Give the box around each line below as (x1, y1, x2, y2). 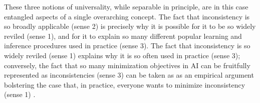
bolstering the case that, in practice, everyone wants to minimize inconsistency (4, 79, 245, 90)
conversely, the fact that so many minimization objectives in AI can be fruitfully (4, 60, 250, 70)
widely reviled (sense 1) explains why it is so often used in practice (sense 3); (4, 50, 240, 60)
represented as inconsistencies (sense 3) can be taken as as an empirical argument (4, 70, 254, 80)
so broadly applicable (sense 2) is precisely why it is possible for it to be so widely (4, 21, 256, 31)
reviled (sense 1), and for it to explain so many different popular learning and (4, 30, 242, 41)
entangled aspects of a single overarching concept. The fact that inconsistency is (4, 11, 250, 21)
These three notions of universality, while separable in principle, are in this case (4, 1, 248, 11)
